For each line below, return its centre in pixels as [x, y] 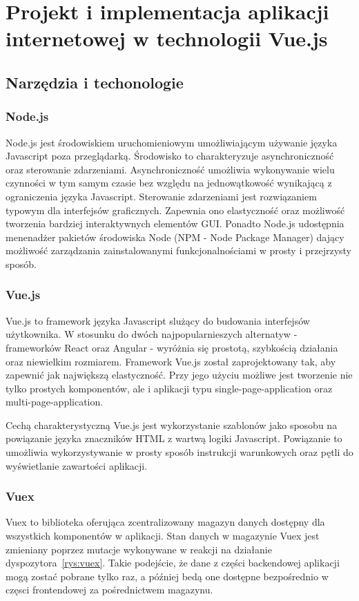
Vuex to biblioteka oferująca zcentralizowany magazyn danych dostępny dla [165, 522]
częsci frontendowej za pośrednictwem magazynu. [109, 590]
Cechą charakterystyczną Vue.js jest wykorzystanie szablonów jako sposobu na [172, 424]
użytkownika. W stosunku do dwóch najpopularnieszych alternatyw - [152, 334]
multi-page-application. [55, 402]
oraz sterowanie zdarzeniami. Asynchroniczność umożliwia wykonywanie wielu [170, 169]
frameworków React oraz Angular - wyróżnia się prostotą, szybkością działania [172, 347]
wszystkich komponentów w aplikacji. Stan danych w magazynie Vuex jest [163, 536]
